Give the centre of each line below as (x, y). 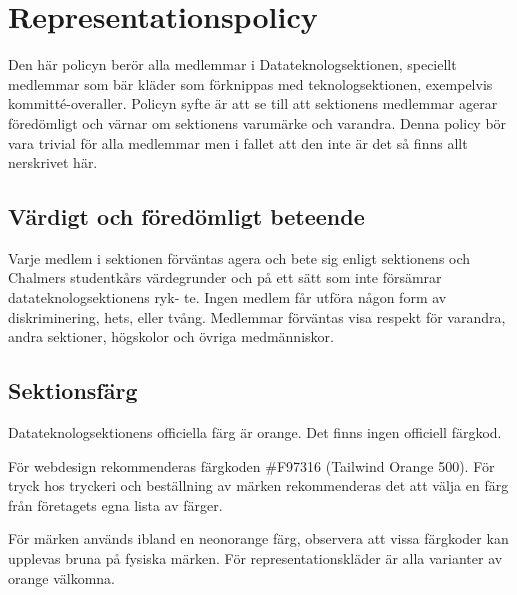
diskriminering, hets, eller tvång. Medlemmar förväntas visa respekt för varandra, (257, 316)
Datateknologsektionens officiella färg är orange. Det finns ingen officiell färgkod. (255, 432)
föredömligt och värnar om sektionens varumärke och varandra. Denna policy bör (257, 122)
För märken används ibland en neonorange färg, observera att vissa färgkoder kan (258, 538)
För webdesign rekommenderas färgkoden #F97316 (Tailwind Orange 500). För (251, 465)
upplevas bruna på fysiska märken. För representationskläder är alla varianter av (255, 558)
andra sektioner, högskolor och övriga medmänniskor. (171, 336)
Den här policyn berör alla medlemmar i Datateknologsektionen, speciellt (232, 64)
